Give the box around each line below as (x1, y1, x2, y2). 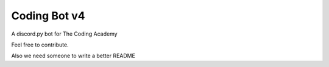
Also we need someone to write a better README (11, 52, 135, 60)
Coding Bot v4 (11, 9, 85, 22)
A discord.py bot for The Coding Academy (11, 30, 118, 37)
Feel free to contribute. (11, 41, 69, 48)
